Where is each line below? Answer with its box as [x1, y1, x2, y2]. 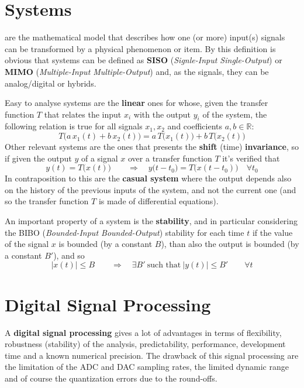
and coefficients [167, 120, 223, 132]
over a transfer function [127, 152, 212, 164]
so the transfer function [5, 195, 89, 207]
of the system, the [202, 108, 267, 120]
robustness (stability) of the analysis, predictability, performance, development [5, 338, 286, 350]
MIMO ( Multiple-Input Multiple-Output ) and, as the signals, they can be [5, 65, 269, 77]
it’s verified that [222, 152, 280, 164]
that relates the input [44, 108, 122, 120]
